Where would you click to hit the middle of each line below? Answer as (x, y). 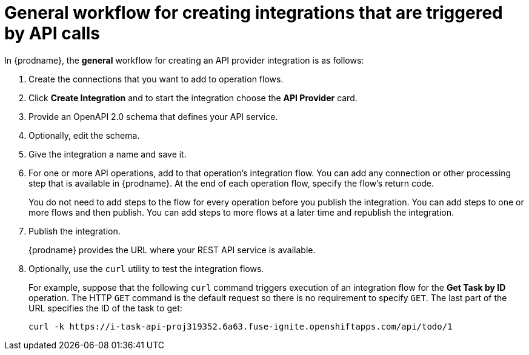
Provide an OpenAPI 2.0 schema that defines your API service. (153, 116)
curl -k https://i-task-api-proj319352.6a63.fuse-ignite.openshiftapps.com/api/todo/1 (241, 326)
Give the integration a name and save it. (108, 154)
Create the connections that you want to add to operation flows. (156, 79)
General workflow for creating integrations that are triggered (254, 13)
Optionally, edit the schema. (84, 135)
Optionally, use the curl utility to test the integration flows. (146, 268)
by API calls (52, 33)
